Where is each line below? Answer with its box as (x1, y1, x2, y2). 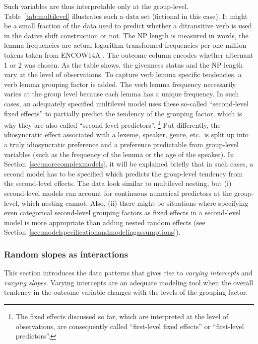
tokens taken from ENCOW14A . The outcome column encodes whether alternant (4, 49, 254, 60)
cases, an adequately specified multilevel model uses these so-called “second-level (4, 98, 249, 108)
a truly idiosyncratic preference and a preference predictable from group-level (4, 139, 239, 149)
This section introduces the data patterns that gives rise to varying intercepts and (4, 267, 253, 278)
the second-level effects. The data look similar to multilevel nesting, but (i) (4, 178, 232, 188)
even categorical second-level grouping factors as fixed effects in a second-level (4, 207, 241, 218)
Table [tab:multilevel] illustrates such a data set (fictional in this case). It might (4, 10, 248, 21)
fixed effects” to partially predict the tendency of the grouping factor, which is (4, 108, 242, 118)
